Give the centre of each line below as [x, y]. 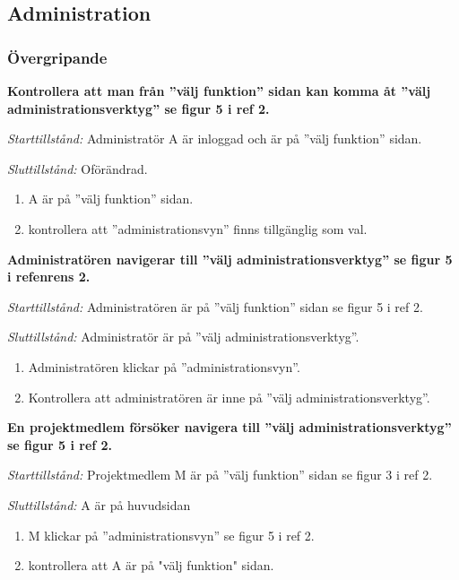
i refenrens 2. [49, 277]
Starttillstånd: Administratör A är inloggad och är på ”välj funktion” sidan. [215, 139]
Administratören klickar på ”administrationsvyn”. [164, 366]
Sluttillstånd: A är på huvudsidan [99, 504]
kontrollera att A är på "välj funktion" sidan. [151, 565]
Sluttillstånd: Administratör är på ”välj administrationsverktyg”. [183, 337]
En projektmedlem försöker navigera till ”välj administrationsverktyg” [229, 427]
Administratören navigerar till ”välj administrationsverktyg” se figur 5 [230, 259]
